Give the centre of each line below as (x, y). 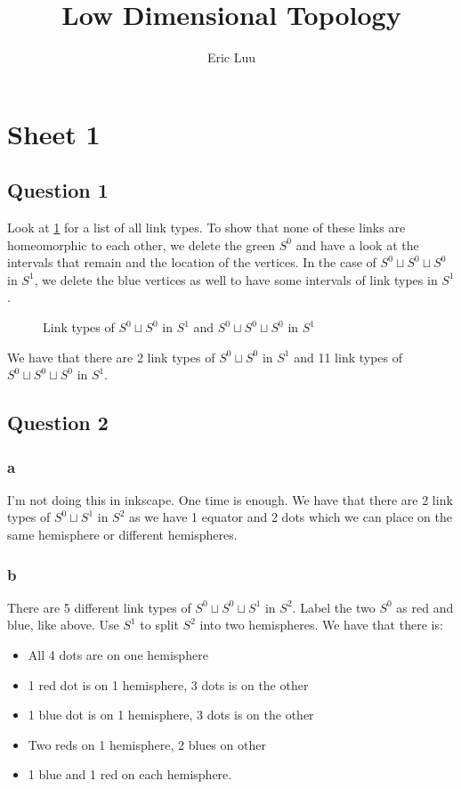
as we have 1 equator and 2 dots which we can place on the (291, 517)
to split (159, 625)
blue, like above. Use (63, 625)
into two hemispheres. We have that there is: (321, 625)
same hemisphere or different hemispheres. (122, 535)
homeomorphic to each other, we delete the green (142, 244)
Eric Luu (231, 57)
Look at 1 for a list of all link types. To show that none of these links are (206, 228)
